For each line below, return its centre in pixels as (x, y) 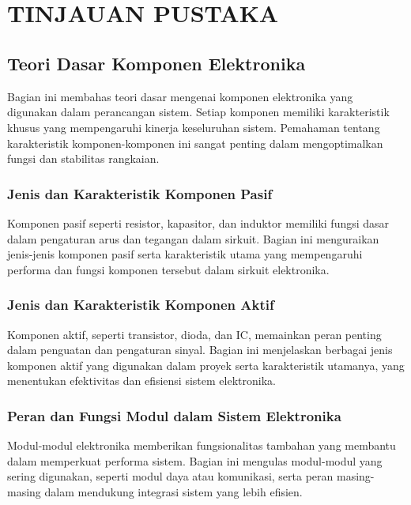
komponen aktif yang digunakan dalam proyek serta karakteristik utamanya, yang (206, 365)
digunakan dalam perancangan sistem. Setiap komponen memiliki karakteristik (198, 112)
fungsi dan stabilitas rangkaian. (83, 158)
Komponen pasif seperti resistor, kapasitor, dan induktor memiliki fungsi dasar (198, 222)
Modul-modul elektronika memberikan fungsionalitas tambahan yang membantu (202, 445)
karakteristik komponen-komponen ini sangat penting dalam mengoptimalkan (195, 143)
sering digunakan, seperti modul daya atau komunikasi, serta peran (170, 476)
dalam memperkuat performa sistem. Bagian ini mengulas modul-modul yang (195, 460)
